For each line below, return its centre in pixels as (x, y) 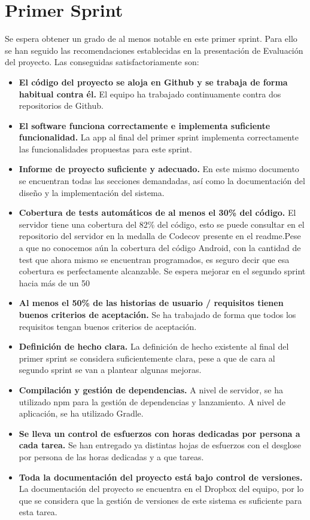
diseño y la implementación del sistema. (92, 192)
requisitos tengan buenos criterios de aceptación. (108, 326)
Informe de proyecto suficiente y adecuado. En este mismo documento (159, 169)
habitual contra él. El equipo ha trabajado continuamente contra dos (150, 94)
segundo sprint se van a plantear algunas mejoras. (110, 370)
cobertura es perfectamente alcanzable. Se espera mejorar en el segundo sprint (162, 271)
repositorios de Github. (61, 105)
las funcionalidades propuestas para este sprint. (105, 149)
